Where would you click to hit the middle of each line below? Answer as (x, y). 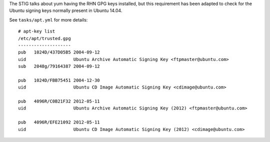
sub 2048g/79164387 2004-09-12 (59, 66)
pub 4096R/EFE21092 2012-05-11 (59, 122)
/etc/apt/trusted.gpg (44, 38)
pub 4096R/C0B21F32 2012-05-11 (59, 101)
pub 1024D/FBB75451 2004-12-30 (59, 80)
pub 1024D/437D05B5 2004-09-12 (59, 52)
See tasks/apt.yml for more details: (48, 19)
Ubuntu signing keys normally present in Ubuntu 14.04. (66, 10)
